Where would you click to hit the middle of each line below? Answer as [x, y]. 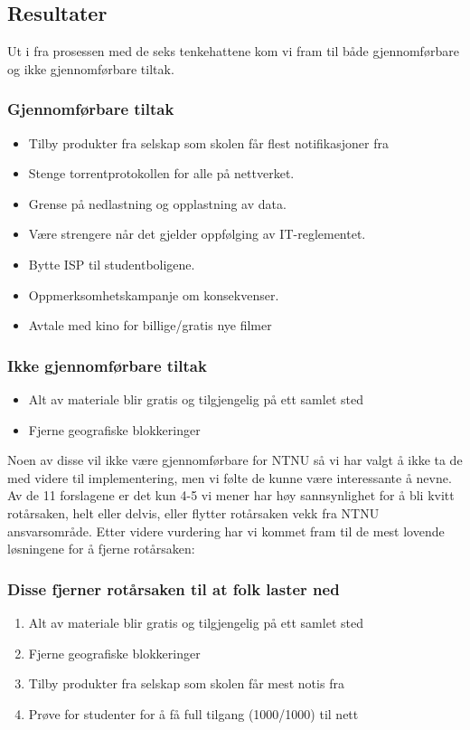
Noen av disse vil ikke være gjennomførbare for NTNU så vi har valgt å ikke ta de [235, 460]
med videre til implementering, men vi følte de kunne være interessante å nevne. [230, 477]
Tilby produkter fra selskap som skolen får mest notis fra [186, 683]
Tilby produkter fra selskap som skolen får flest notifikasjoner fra [208, 142]
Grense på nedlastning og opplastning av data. [157, 203]
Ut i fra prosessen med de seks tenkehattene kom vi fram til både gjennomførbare [233, 51]
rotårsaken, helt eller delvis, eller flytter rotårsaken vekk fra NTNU [193, 512]
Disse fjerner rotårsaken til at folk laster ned [174, 588]
